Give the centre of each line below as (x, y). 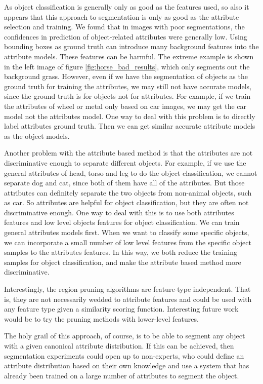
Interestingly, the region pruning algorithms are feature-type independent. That (127, 289)
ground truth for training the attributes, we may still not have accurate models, (128, 86)
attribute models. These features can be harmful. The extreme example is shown (129, 56)
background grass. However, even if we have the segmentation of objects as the (126, 76)
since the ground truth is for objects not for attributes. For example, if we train (127, 96)
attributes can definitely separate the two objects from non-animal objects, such (128, 192)
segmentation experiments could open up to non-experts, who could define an (124, 355)
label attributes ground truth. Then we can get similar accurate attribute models (130, 126)
